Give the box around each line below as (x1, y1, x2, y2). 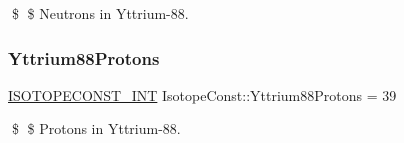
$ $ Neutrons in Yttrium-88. (11, 3, 189, 23)
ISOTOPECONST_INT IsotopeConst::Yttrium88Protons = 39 (8, 84, 397, 105)
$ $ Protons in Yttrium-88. (11, 118, 181, 139)
